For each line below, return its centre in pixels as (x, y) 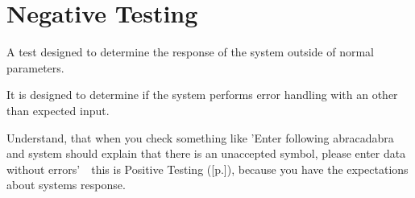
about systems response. (66, 185)
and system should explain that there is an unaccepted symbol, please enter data (206, 153)
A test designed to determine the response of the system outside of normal (190, 52)
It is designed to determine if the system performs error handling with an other (202, 95)
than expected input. (58, 110)
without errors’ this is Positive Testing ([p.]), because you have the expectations (207, 169)
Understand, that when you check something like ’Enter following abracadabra (200, 137)
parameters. (35, 67)
